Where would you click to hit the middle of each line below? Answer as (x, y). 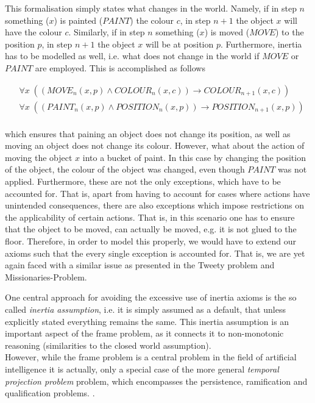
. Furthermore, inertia (261, 44)
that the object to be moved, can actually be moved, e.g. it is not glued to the (151, 229)
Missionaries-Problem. (46, 276)
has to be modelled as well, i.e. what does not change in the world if (132, 56)
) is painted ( (78, 20)
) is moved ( (227, 32)
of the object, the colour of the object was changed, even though (125, 169)
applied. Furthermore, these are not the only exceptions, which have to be (143, 181)
